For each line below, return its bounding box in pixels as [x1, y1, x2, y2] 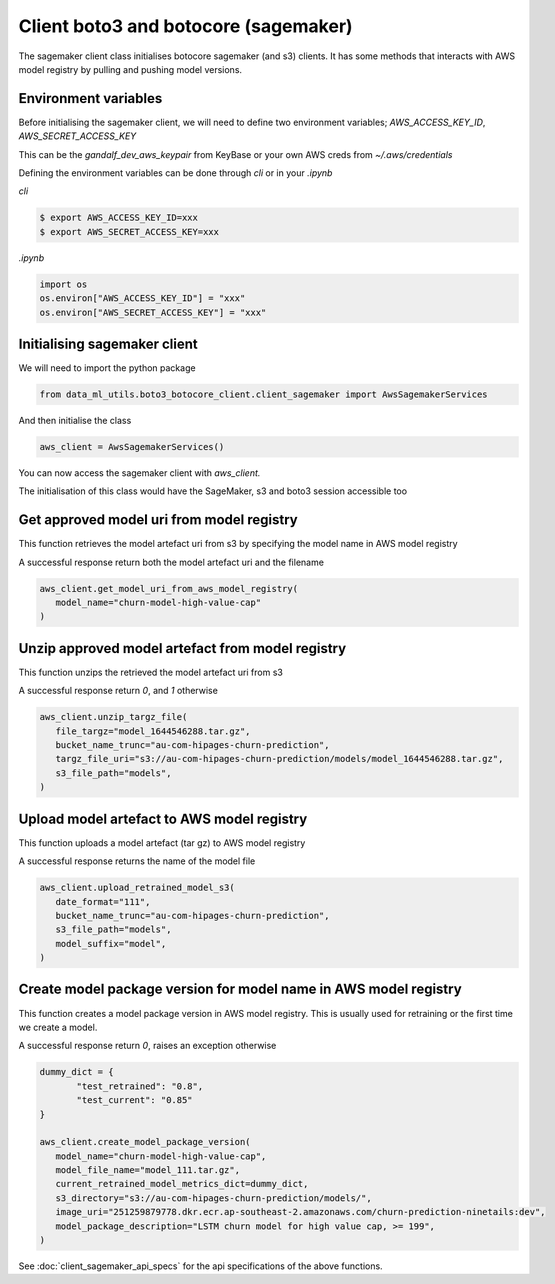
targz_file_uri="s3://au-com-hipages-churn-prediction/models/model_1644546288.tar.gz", [55, 753, 504, 765]
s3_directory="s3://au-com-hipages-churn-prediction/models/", [55, 1192, 372, 1204]
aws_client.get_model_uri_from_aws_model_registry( [39, 583, 299, 594]
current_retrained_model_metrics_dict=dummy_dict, [55, 1178, 309, 1190]
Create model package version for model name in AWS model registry [18, 981, 462, 998]
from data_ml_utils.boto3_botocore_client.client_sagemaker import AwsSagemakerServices [39, 389, 489, 400]
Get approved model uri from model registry [18, 511, 299, 529]
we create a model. [18, 1021, 98, 1033]
